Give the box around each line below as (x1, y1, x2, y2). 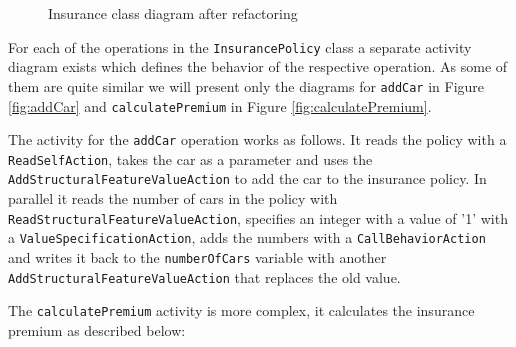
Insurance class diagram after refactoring (48, 3, 298, 23)
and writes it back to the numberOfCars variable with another (8, 247, 387, 268)
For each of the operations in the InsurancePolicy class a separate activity (8, 36, 472, 57)
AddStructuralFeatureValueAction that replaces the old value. (8, 266, 401, 287)
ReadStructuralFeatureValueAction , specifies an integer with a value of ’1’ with (8, 207, 508, 228)
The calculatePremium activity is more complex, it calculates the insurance (8, 300, 475, 321)
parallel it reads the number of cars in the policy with (8, 188, 338, 209)
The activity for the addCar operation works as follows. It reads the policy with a (8, 129, 507, 150)
